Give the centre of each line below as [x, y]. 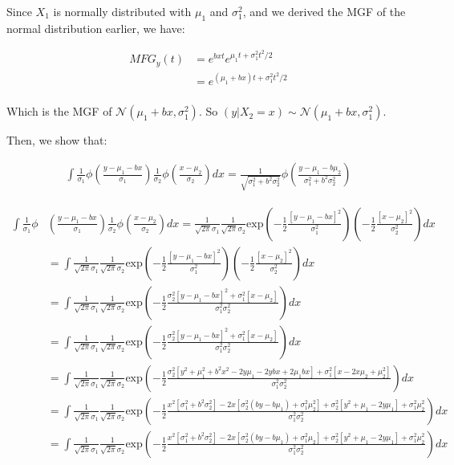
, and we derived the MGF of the [324, 11]
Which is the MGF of [59, 111]
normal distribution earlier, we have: [96, 28]
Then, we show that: [57, 140]
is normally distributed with [122, 11]
